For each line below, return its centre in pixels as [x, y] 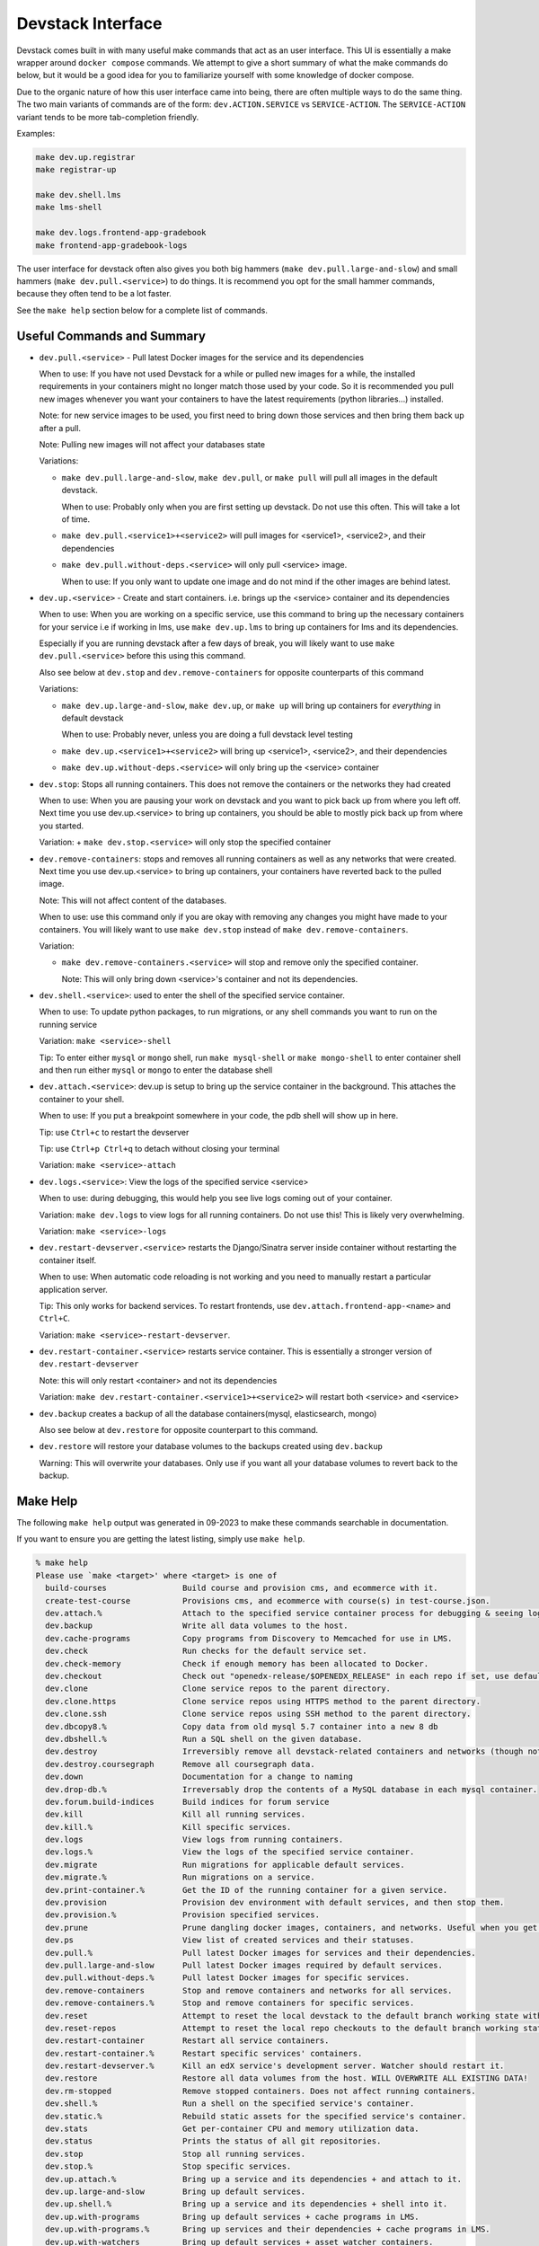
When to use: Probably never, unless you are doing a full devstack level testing [208, 734]
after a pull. [60, 428]
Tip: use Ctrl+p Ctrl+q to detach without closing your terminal [159, 1148]
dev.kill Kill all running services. [176, 1814]
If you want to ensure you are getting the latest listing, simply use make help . [161, 1539]
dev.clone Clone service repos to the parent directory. [218, 1689]
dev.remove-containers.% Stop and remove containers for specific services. [230, 2003]
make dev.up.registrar [85, 157]
